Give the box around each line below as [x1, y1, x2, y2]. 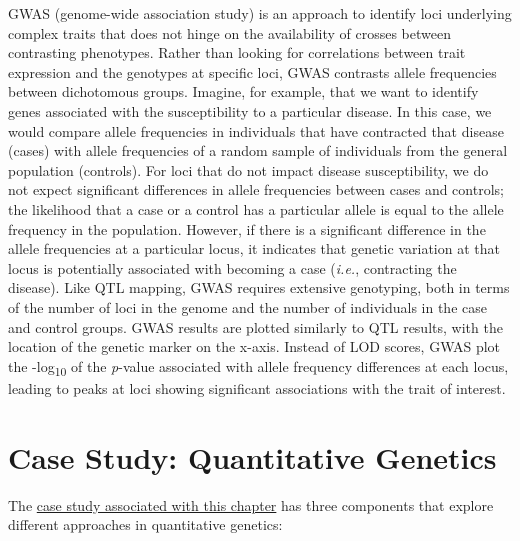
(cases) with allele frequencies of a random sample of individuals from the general [8, 140, 508, 161]
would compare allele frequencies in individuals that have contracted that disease [8, 120, 504, 141]
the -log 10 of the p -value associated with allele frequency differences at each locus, [8, 355, 509, 379]
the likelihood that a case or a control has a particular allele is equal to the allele [8, 198, 504, 219]
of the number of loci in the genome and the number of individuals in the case [8, 296, 487, 317]
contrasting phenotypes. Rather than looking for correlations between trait [8, 42, 466, 63]
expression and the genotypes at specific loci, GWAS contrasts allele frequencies [8, 61, 497, 82]
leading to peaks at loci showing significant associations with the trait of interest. [8, 377, 506, 398]
